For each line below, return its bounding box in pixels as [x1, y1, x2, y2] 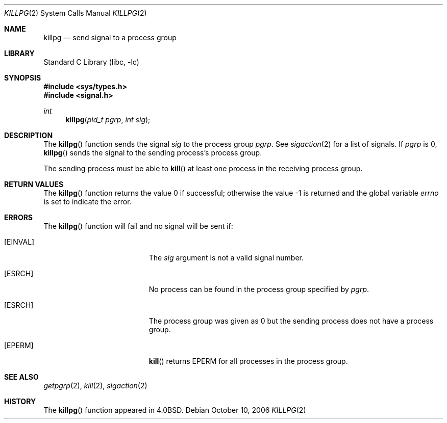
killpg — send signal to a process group [43, 33, 177, 42]
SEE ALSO [4, 373, 39, 381]
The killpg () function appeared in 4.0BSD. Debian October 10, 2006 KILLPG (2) [43, 406, 306, 414]
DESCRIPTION [4, 131, 53, 140]
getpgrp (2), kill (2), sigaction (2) [43, 381, 147, 390]
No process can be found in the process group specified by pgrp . [148, 285, 369, 294]
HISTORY [4, 397, 36, 406]
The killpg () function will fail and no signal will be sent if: [43, 222, 233, 230]
